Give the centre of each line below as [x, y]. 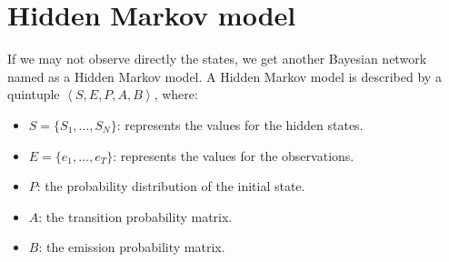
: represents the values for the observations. [234, 155]
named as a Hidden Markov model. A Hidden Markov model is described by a [224, 76]
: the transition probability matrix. [135, 216]
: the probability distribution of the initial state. [171, 186]
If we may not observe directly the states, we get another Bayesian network [217, 59]
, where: [176, 94]
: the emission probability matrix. [132, 247]
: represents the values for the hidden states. [240, 124]
